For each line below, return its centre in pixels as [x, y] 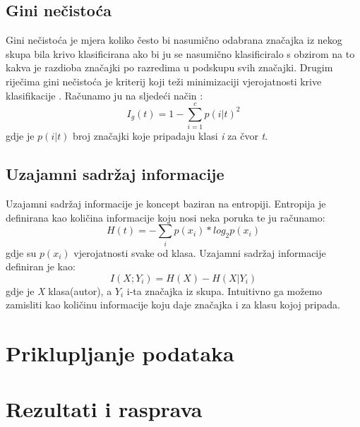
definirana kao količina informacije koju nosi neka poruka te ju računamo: [166, 217]
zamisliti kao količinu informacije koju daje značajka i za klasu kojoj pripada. [173, 305]
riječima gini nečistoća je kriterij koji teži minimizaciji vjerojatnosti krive [164, 81]
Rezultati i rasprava [104, 408]
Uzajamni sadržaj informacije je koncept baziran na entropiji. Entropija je [166, 204]
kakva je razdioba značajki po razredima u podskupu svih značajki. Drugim [169, 67]
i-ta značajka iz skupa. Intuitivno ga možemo [224, 290]
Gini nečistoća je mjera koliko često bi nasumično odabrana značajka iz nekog [174, 40]
